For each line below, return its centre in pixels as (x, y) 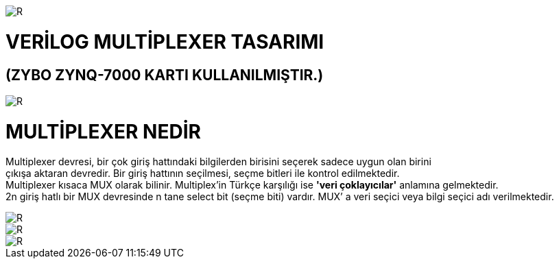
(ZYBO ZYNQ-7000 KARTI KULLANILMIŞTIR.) (165, 75)
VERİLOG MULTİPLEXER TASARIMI (165, 41)
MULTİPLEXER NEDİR (103, 131)
